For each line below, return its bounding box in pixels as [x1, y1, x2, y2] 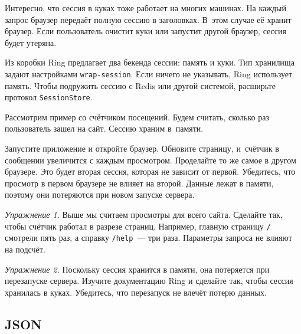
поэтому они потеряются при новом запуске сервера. [5, 188, 195, 201]
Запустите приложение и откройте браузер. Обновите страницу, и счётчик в [5, 142, 279, 155]
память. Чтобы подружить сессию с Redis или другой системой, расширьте [5, 79, 276, 91]
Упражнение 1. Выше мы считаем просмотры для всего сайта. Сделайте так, [5, 208, 283, 221]
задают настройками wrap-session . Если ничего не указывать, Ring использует [5, 67, 293, 80]
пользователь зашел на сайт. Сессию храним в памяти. [5, 122, 204, 135]
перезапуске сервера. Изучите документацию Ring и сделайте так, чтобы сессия [5, 274, 293, 287]
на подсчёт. [5, 243, 45, 255]
